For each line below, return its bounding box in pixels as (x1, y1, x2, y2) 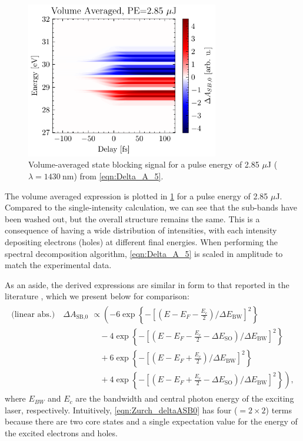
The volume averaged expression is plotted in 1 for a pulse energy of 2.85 (5, 189, 268, 202)
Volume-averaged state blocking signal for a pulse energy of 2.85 (28, 158, 259, 171)
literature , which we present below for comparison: (5, 290, 189, 302)
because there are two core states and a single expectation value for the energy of (5, 415, 298, 427)
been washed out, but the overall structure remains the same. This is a (5, 212, 260, 225)
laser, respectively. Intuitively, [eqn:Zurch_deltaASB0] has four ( (5, 403, 238, 416)
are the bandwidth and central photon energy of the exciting (75, 392, 294, 405)
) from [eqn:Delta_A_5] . (74, 170, 164, 182)
